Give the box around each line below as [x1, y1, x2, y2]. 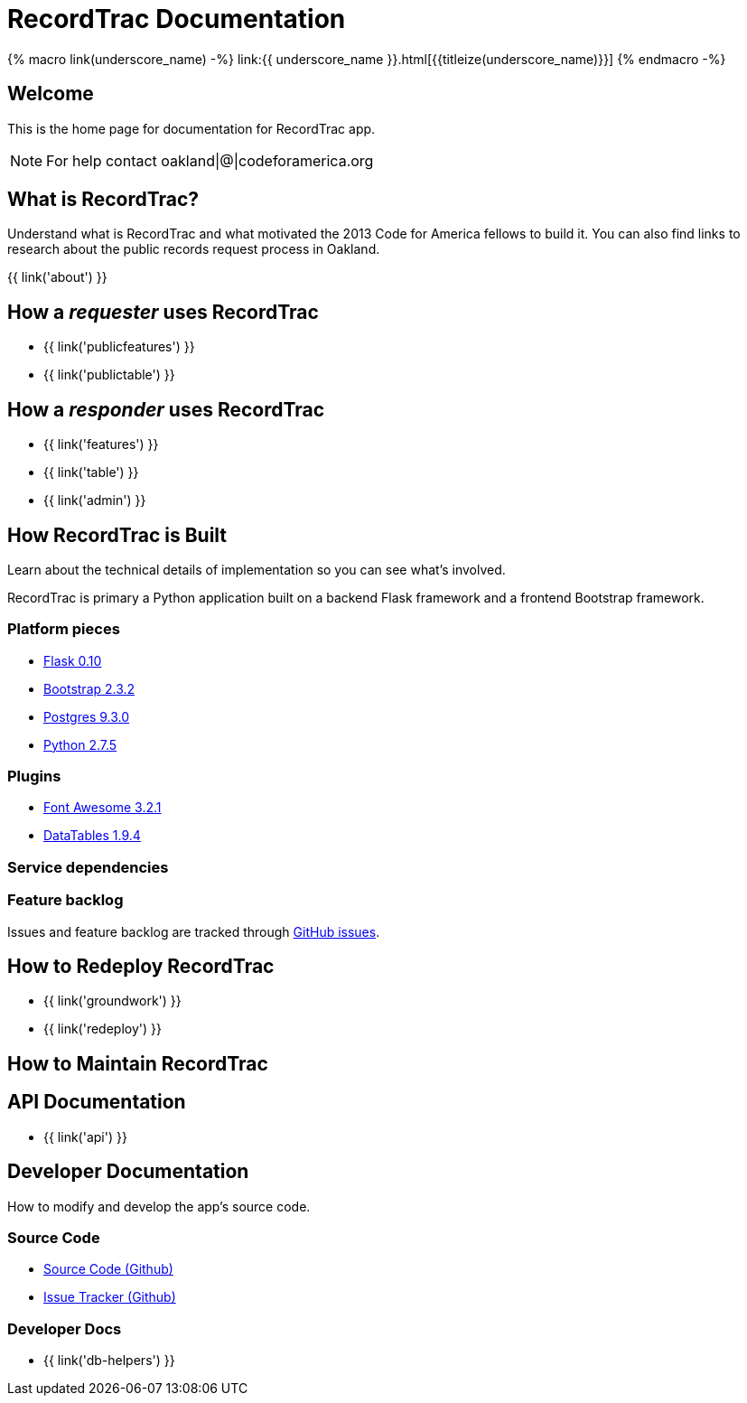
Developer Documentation [7, 1160, 249, 1183]
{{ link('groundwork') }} [43, 993, 182, 1009]
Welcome [7, 82, 94, 106]
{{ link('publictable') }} [43, 367, 175, 383]
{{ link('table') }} [43, 464, 139, 481]
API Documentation [7, 1090, 186, 1114]
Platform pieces [7, 620, 120, 639]
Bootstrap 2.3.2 [43, 680, 135, 697]
